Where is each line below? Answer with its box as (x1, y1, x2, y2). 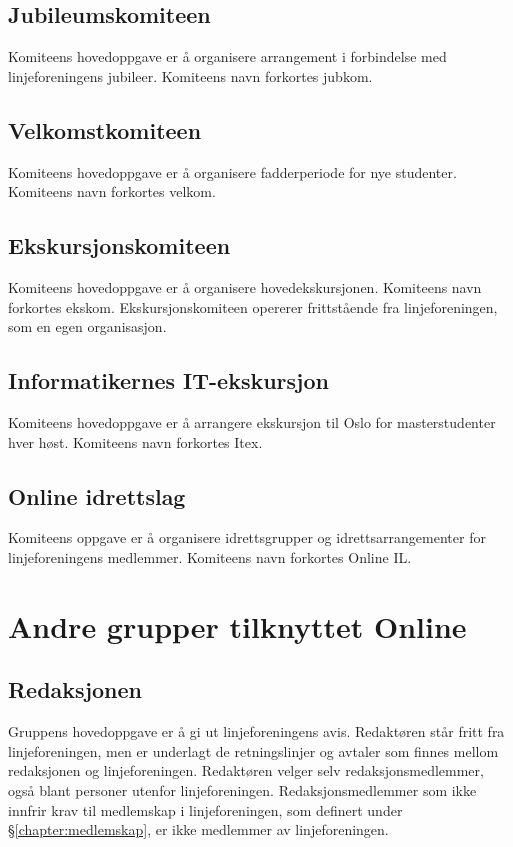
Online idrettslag (8, 480, 186, 511)
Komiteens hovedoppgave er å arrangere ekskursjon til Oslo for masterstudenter (8, 411, 496, 432)
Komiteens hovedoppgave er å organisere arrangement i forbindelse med (8, 46, 447, 67)
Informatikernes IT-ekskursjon (8, 365, 329, 396)
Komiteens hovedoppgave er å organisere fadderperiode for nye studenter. (8, 161, 457, 182)
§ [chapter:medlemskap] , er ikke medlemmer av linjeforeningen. (8, 819, 389, 840)
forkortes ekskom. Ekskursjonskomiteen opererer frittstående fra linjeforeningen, (8, 296, 498, 317)
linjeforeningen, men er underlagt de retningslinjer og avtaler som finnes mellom (8, 740, 499, 761)
